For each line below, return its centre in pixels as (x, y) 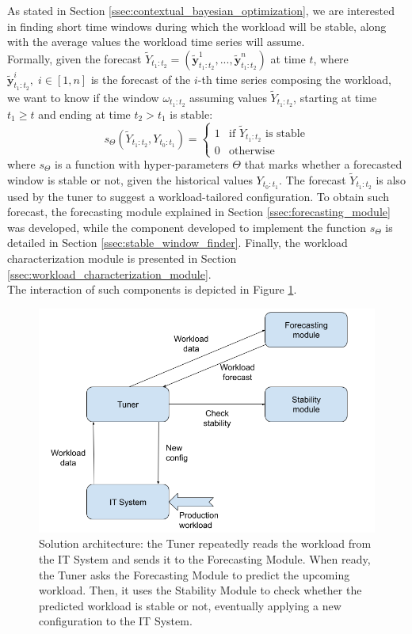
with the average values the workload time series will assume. (156, 42)
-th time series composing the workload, (294, 79)
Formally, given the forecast (74, 58)
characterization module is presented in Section (122, 258)
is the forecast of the (141, 79)
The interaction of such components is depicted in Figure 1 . (152, 289)
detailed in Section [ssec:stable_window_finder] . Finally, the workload (177, 243)
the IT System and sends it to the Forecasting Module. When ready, (205, 559)
